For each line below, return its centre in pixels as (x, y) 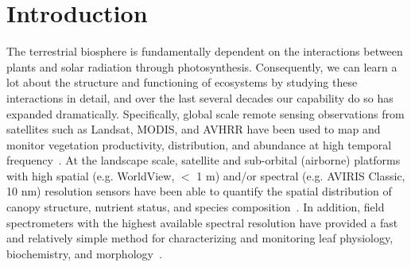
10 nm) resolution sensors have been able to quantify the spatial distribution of (199, 191)
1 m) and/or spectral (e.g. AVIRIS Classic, (301, 175)
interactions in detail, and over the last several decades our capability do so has (200, 97)
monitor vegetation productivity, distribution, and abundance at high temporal (199, 144)
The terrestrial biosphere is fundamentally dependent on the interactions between (205, 51)
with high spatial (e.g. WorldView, (91, 175)
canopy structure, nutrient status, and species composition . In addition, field (196, 207)
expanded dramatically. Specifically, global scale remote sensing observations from (205, 113)
